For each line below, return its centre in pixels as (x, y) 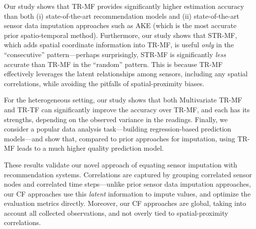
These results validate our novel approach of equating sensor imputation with (121, 164)
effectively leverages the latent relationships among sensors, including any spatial (126, 74)
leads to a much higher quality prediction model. (90, 148)
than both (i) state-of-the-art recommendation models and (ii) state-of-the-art (122, 16)
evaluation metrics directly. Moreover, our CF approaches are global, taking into (125, 203)
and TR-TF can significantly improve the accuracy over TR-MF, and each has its (127, 109)
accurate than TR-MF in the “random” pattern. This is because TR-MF (113, 64)
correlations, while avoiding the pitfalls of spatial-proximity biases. (104, 83)
